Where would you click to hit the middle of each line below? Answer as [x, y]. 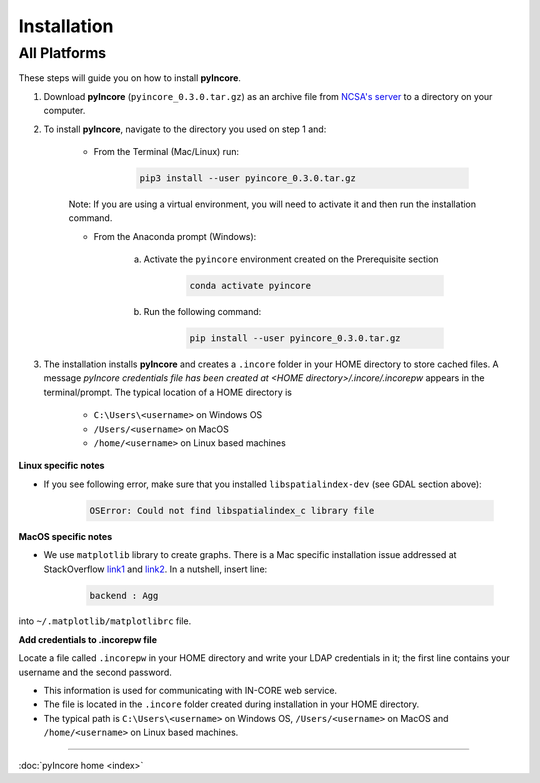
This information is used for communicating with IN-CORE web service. [190, 691]
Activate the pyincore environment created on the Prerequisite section [291, 259]
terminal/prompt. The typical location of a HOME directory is [167, 392]
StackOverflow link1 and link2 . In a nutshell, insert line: [155, 569]
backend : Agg [124, 595]
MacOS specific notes [65, 536]
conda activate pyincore [250, 286]
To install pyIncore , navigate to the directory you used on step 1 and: [185, 129]
